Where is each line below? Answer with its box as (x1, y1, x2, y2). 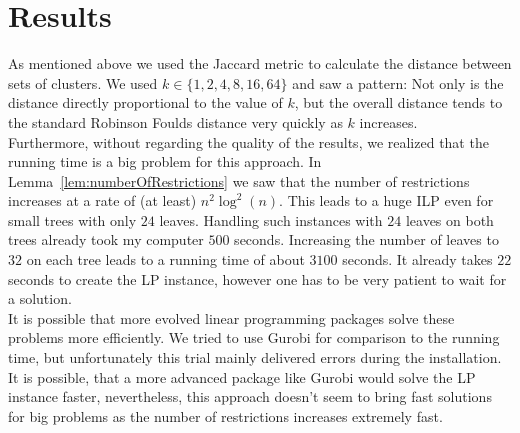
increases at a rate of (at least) (8, 190, 197, 211)
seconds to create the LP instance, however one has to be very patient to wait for (8, 268, 507, 289)
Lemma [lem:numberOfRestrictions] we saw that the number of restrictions (8, 170, 470, 191)
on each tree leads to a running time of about (26, 249, 305, 270)
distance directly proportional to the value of (8, 92, 283, 113)
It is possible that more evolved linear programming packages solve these (8, 307, 455, 328)
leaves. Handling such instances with (159, 209, 383, 230)
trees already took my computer (8, 229, 204, 250)
